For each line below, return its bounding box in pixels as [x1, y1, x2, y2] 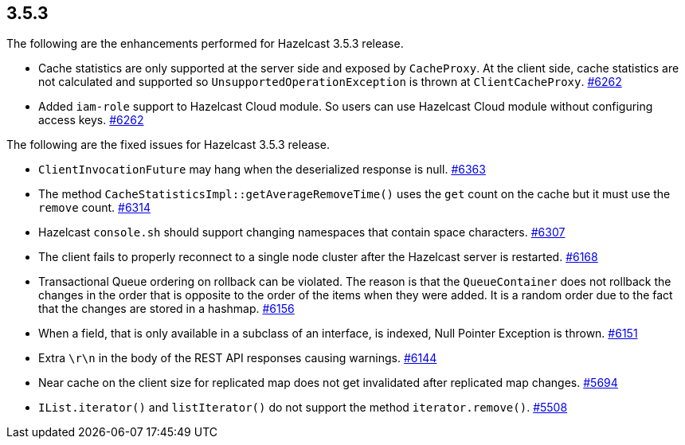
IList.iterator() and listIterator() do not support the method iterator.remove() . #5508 [38, 400, 568, 415]
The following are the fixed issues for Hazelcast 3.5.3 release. [6, 138, 330, 152]
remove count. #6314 [38, 201, 151, 215]
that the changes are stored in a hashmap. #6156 [38, 302, 295, 316]
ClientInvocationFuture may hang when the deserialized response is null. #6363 [38, 162, 486, 177]
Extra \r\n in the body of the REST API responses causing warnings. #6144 [38, 351, 437, 365]
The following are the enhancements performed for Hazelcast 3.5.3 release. [6, 37, 404, 51]
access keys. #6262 [38, 113, 144, 127]
